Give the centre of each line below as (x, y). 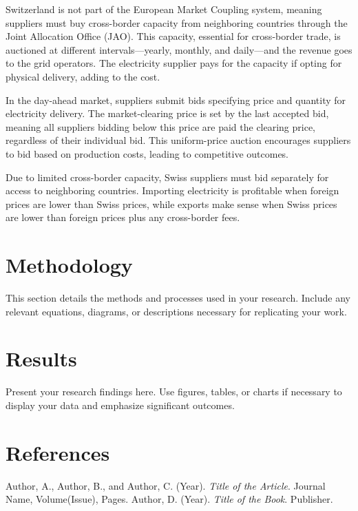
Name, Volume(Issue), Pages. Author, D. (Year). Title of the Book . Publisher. (169, 499)
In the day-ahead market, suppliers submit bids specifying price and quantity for (176, 100)
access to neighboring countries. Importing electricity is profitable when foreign (172, 190)
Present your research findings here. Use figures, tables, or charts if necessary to (174, 392)
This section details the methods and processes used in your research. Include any (178, 298)
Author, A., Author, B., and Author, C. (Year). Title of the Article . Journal (166, 485)
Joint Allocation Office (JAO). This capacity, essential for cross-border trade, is (173, 36)
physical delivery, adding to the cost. (83, 76)
